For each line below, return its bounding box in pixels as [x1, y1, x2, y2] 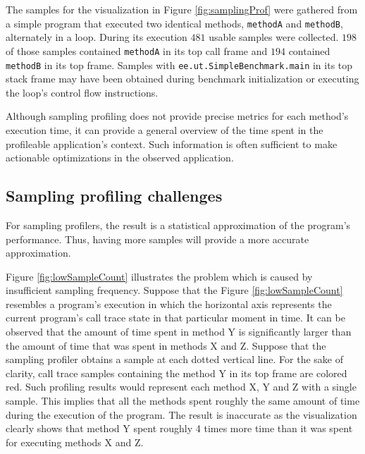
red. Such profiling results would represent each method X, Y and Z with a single [6, 379, 357, 394]
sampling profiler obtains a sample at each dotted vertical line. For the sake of [6, 352, 343, 367]
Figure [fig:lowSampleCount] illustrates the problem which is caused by [6, 269, 313, 283]
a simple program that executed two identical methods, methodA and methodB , [6, 16, 343, 30]
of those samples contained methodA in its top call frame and [6, 43, 268, 58]
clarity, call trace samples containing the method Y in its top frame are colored [6, 365, 347, 380]
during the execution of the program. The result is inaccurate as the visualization [6, 407, 357, 422]
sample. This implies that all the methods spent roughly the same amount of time [6, 393, 360, 408]
